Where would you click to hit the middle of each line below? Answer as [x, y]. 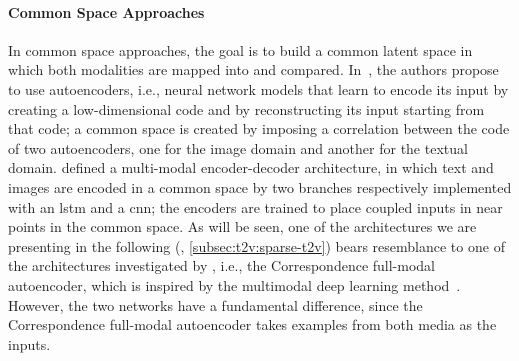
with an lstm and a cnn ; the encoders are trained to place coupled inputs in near [255, 206]
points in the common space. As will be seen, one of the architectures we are [242, 226]
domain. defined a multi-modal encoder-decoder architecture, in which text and [251, 167]
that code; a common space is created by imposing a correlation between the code [259, 128]
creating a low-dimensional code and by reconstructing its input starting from [246, 108]
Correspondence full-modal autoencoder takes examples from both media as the [252, 324]
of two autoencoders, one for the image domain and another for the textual [238, 147]
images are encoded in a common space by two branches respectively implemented [260, 186]
